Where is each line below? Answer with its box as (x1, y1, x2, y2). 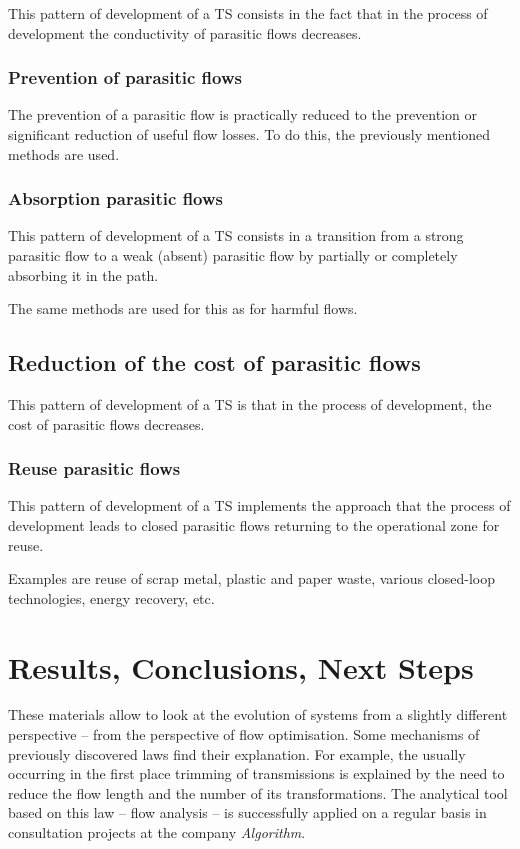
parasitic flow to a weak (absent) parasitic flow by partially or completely (8, 245, 458, 265)
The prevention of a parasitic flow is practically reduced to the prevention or (8, 104, 477, 125)
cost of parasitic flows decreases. (8, 413, 205, 434)
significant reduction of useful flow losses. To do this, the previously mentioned (8, 124, 491, 144)
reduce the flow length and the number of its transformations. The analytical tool (8, 782, 508, 803)
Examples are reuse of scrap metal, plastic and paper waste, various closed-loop (8, 568, 496, 589)
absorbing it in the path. (8, 264, 159, 285)
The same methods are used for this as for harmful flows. (8, 298, 358, 319)
